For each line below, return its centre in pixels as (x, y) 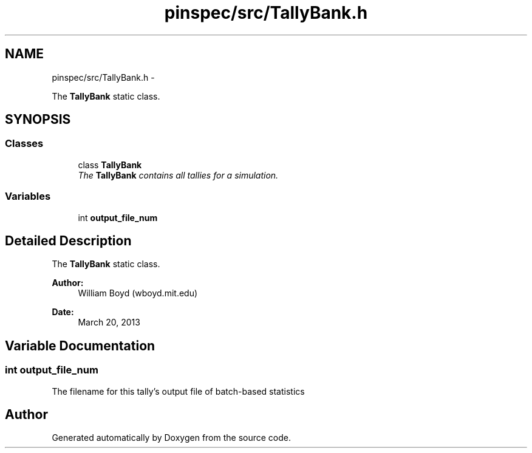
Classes (24, 144)
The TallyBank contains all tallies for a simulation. (178, 175)
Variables (28, 196)
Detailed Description (68, 240)
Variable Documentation (80, 346)
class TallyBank (110, 165)
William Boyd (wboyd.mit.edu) (138, 293)
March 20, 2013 (109, 322)
